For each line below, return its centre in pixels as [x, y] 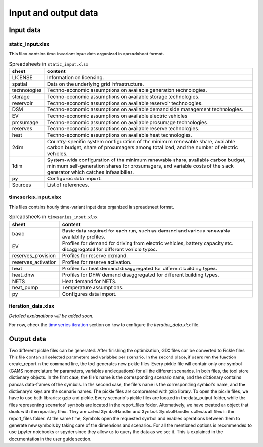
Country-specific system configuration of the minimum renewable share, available [141, 142]
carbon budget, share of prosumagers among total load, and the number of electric [142, 147]
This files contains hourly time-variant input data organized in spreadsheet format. [92, 207]
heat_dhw [23, 275]
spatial [20, 84]
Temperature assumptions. [93, 287]
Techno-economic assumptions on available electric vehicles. [118, 116]
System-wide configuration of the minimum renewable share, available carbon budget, [146, 160]
